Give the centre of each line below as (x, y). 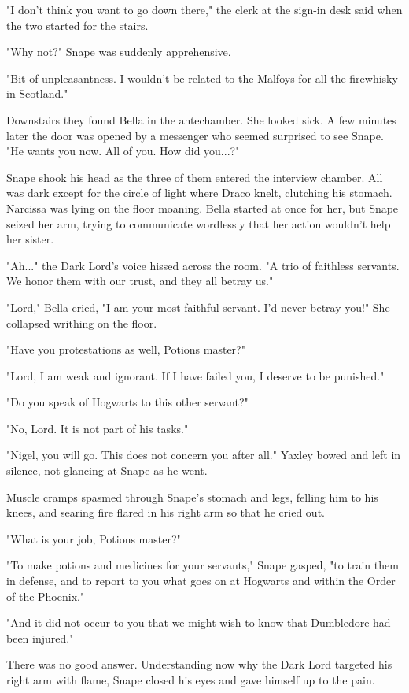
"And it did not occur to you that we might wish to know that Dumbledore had (199, 623)
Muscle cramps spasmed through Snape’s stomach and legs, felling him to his (192, 497)
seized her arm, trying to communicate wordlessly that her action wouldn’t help (199, 223)
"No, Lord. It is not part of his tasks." (98, 428)
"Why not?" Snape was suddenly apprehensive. (119, 52)
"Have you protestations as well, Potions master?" (126, 349)
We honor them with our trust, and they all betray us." (140, 281)
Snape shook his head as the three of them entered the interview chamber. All (195, 177)
